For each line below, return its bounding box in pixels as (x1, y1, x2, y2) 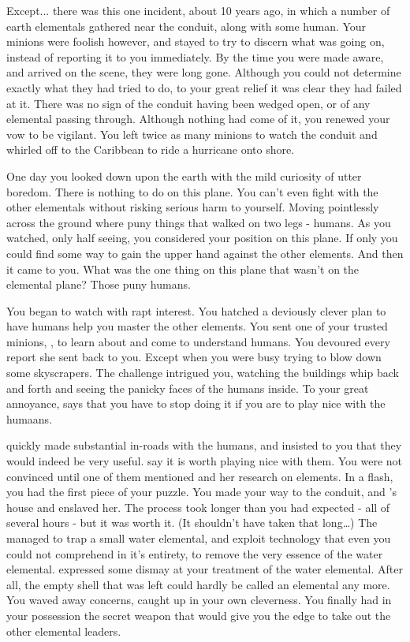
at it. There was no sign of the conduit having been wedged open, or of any (6, 95, 371, 111)
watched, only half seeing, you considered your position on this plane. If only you (6, 230, 398, 246)
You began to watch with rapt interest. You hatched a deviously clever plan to (6, 302, 386, 319)
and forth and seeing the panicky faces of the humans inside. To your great (6, 379, 369, 396)
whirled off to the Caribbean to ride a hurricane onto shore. (6, 141, 295, 158)
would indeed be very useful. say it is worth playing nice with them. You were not (6, 453, 403, 469)
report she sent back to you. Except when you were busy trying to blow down (6, 349, 382, 365)
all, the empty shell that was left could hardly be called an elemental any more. (6, 576, 390, 592)
